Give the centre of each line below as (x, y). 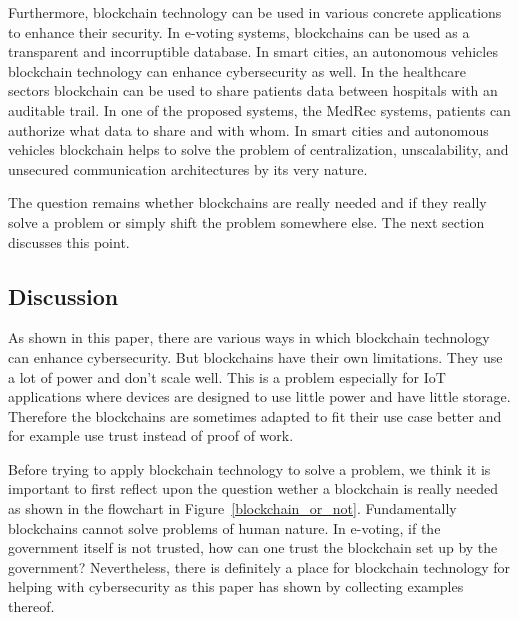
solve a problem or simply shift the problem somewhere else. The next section (246, 221)
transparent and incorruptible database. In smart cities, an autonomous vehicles (253, 51)
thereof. (31, 606)
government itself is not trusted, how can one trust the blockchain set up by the (253, 547)
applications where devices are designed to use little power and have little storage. (259, 396)
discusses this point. (69, 241)
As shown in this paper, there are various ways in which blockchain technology (249, 337)
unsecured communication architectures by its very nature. (188, 168)
